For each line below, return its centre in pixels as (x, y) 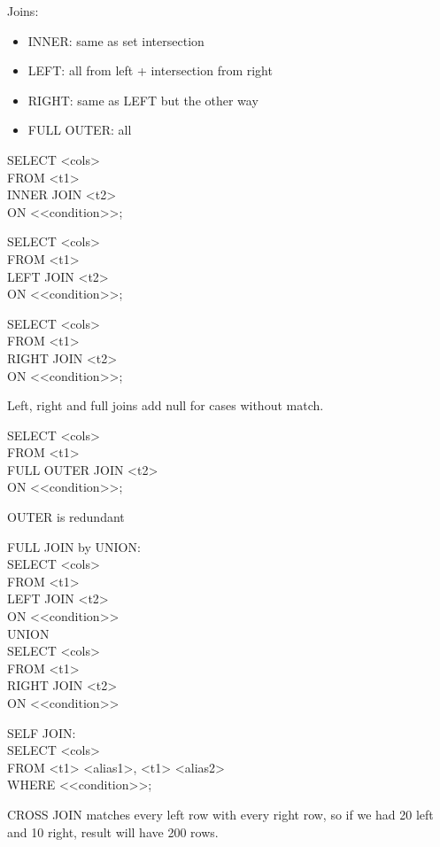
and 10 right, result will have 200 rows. (113, 831)
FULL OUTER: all (80, 130)
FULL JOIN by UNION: (74, 546)
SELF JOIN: (42, 732)
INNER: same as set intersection (116, 40)
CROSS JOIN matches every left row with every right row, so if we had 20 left (220, 814)
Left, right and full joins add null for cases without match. (166, 405)
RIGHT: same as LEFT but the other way (143, 100)
